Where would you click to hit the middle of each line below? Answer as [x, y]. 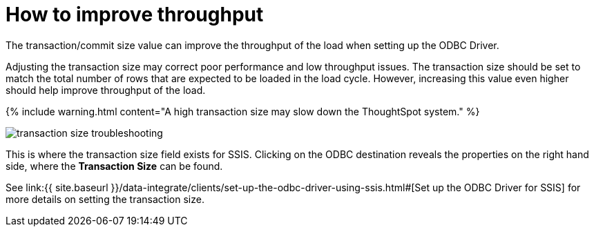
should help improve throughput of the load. [106, 90]
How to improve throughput [135, 14]
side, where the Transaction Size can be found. [114, 166]
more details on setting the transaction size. [105, 199]
